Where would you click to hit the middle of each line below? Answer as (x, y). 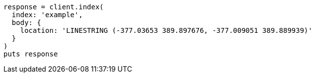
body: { (26, 23)
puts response (31, 54)
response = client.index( (54, 7)
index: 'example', (47, 15)
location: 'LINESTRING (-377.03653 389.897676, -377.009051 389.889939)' (166, 30)
